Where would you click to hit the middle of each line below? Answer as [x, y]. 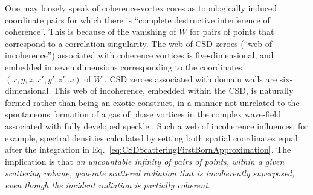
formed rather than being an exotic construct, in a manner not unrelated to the [152, 102]
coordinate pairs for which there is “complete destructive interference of [137, 20]
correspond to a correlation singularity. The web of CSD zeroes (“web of [139, 43]
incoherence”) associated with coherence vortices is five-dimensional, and [139, 55]
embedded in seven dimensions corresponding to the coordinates [124, 67]
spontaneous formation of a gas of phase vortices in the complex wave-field [143, 114]
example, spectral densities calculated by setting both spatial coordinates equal [151, 138]
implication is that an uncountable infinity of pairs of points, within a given [145, 161]
